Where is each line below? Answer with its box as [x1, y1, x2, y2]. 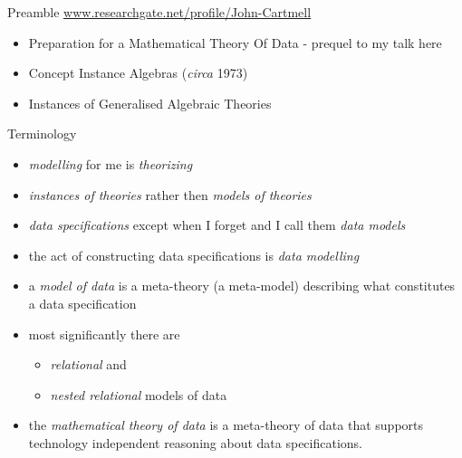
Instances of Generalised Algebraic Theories [28, 93, 272, 112]
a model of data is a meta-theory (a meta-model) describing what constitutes [28, 276, 456, 295]
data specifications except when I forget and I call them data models [28, 215, 406, 234]
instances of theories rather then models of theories [28, 185, 312, 204]
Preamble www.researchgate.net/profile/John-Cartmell [7, 3, 312, 21]
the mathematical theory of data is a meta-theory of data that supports [28, 415, 424, 434]
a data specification [28, 293, 137, 312]
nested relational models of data [50, 385, 227, 404]
